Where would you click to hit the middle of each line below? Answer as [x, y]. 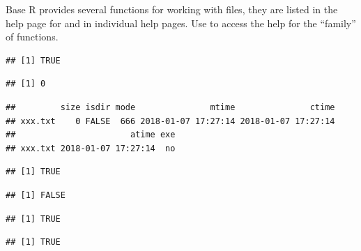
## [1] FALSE [36, 195]
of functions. [32, 37]
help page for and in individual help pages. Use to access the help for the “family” [181, 23]
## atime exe [91, 135]
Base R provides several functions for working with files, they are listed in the [172, 9]
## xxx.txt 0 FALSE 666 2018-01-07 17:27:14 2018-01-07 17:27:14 [170, 121]
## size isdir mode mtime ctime [170, 107]
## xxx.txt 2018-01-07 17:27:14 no [91, 148]
